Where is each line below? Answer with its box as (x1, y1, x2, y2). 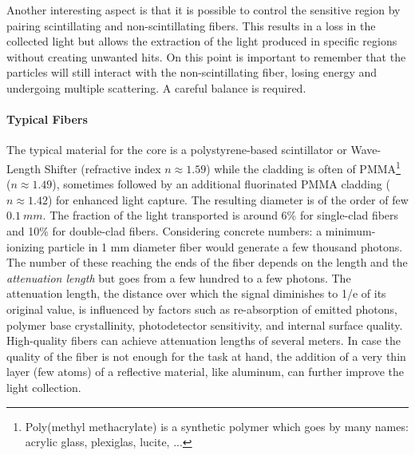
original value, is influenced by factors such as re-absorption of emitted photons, (6, 300, 397, 317)
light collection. (6, 378, 81, 395)
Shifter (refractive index (44, 160, 161, 176)
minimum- (325, 222, 376, 239)
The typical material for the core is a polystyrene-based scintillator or (6, 141, 347, 158)
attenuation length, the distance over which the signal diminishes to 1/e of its (6, 285, 386, 302)
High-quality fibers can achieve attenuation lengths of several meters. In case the (6, 332, 401, 349)
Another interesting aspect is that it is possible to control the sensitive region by (6, 2, 401, 18)
